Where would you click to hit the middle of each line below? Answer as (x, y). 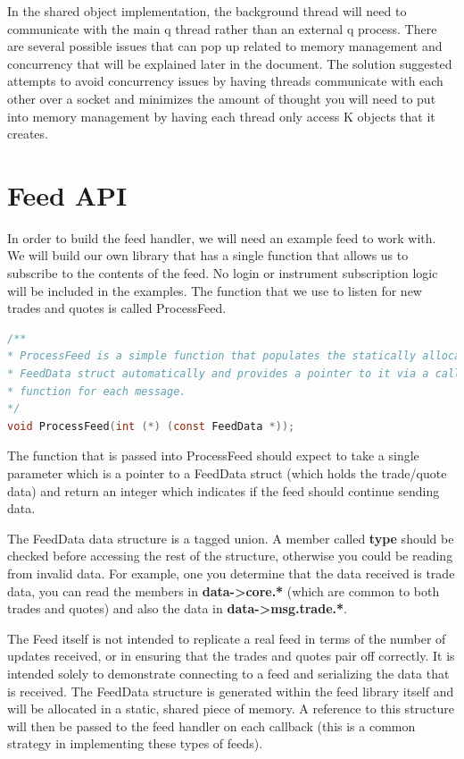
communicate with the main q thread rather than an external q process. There (222, 28)
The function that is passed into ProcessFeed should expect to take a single (213, 455)
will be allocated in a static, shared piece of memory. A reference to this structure (231, 708)
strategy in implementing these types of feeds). (135, 743)
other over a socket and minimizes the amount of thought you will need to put (222, 98)
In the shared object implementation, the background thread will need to (207, 11)
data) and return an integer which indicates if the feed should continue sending (224, 490)
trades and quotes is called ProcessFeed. (117, 308)
